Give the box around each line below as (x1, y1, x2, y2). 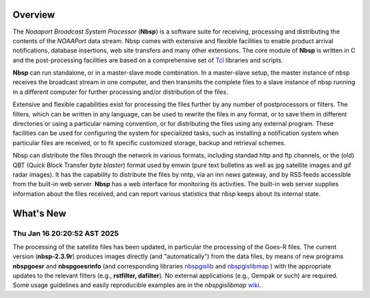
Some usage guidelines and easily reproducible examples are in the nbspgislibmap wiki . (12, 281, 262, 289)
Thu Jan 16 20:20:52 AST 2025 (12, 228, 119, 238)
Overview (12, 9, 56, 21)
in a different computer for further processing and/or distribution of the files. (12, 88, 229, 96)
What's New (12, 208, 66, 219)
